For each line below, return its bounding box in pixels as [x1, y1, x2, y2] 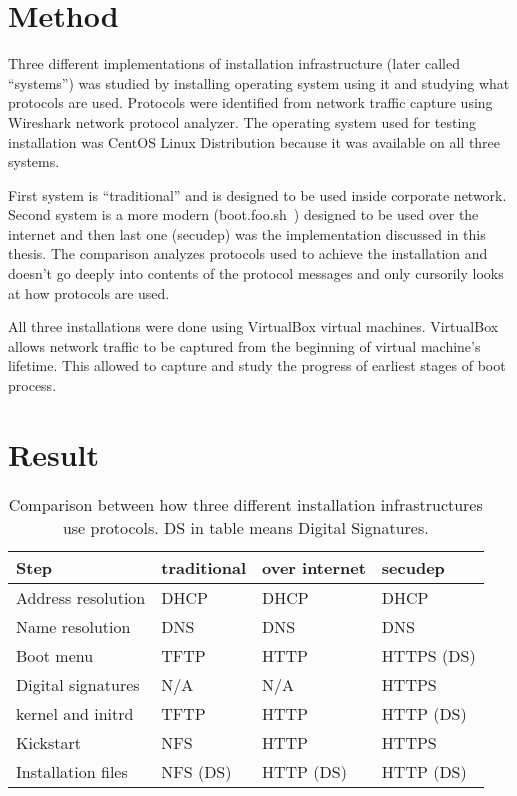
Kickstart [16, 730, 82, 754]
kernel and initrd [16, 701, 134, 725]
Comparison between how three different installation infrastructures [8, 492, 483, 516]
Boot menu [16, 643, 94, 667]
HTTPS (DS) [381, 643, 476, 667]
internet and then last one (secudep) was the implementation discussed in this [8, 223, 486, 244]
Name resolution [16, 614, 131, 638]
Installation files [16, 759, 128, 783]
